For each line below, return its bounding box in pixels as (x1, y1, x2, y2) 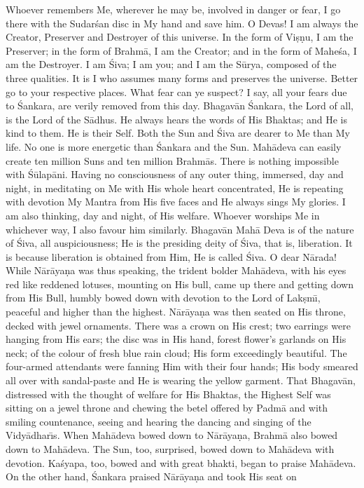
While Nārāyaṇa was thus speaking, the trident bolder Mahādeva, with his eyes (6, 263, 346, 278)
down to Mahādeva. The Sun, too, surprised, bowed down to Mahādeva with (6, 442, 335, 456)
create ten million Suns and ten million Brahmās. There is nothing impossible (6, 153, 339, 168)
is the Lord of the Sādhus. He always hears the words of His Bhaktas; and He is (6, 111, 347, 126)
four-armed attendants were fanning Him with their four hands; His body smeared (6, 359, 358, 374)
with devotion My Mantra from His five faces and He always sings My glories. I (6, 194, 346, 209)
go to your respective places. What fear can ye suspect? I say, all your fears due (6, 84, 347, 99)
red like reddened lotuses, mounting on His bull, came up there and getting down (6, 276, 353, 291)
